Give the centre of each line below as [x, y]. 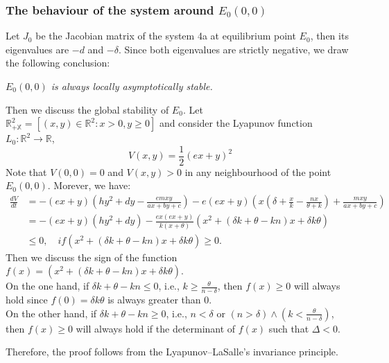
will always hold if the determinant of [156, 328]
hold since [27, 300]
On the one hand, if [47, 286]
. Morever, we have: [89, 185]
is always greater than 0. [160, 300]
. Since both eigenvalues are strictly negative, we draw [233, 49]
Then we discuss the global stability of [87, 109]
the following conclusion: [58, 63]
